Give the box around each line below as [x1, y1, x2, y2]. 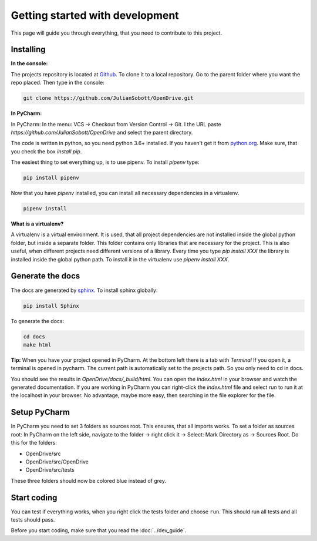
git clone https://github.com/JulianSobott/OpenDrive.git [23, 95, 194, 102]
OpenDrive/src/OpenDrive [25, 458, 89, 465]
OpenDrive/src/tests [25, 466, 75, 473]
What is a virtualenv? [11, 220, 64, 227]
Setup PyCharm [11, 407, 70, 417]
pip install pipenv [23, 174, 79, 182]
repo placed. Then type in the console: [11, 79, 105, 86]
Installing [11, 45, 46, 55]
